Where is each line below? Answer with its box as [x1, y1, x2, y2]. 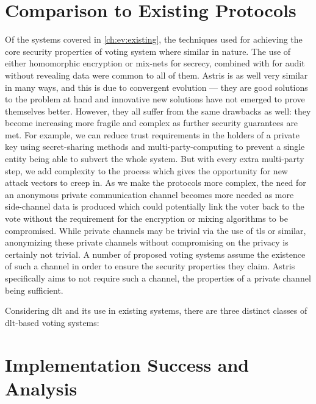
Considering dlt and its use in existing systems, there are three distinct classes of [5, 304, 307, 317]
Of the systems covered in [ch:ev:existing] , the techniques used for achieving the [5, 33, 303, 46]
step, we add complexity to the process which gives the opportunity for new [5, 164, 288, 177]
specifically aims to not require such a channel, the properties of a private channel [5, 272, 311, 284]
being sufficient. [5, 283, 63, 296]
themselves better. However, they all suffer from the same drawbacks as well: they [5, 104, 311, 117]
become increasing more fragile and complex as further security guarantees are [5, 116, 298, 129]
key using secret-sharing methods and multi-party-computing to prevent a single [5, 140, 305, 153]
